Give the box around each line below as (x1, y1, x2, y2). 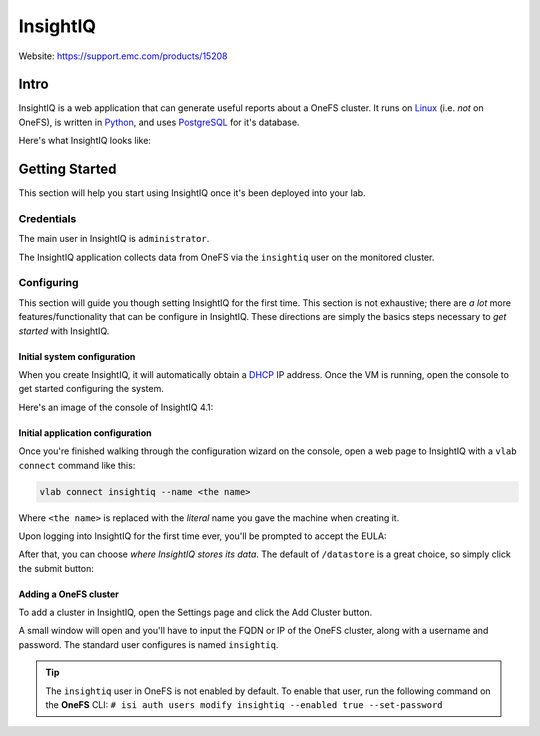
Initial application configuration (18, 426, 152, 439)
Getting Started (18, 161, 117, 178)
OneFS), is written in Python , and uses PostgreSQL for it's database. (18, 116, 300, 128)
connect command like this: (18, 459, 136, 471)
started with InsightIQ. (18, 325, 110, 337)
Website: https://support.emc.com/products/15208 (18, 50, 228, 62)
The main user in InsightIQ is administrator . (18, 233, 210, 245)
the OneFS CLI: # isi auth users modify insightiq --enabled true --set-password (45, 699, 444, 711)
